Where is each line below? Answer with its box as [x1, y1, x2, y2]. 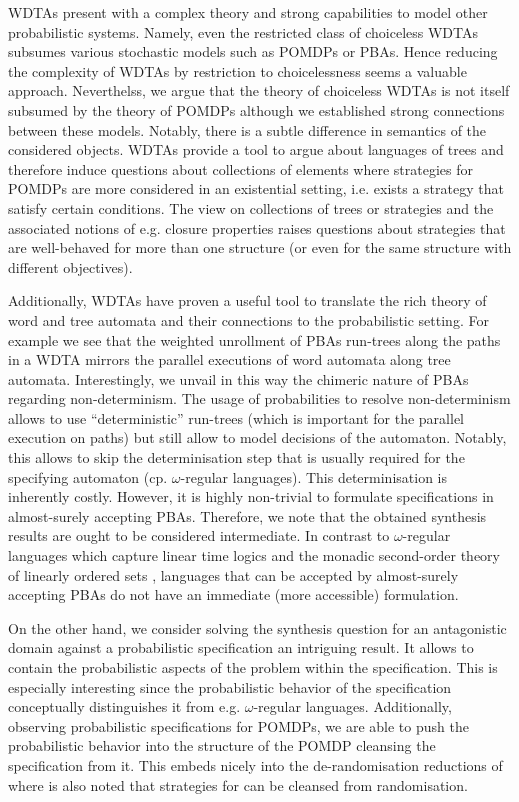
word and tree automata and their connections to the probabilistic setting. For [8, 309, 489, 330]
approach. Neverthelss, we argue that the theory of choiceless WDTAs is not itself [8, 80, 510, 101]
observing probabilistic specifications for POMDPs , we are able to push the [8, 715, 469, 736]
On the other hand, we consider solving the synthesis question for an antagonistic [8, 617, 507, 638]
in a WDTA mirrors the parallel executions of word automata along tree [8, 349, 451, 370]
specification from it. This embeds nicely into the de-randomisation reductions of [8, 754, 503, 775]
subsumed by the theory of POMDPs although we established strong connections [8, 99, 505, 120]
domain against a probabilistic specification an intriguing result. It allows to [8, 637, 474, 658]
